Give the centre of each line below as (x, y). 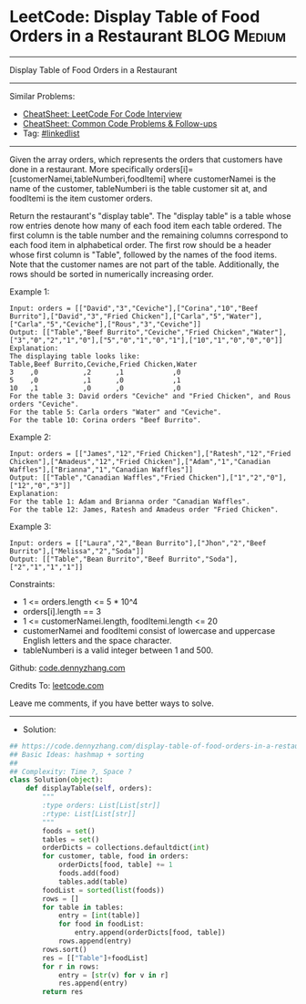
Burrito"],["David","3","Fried (69, 316)
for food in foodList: (101, 924)
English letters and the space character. (97, 640)
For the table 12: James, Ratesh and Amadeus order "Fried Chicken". (144, 509)
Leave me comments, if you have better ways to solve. (112, 703)
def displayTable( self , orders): (89, 789)
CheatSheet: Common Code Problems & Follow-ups (120, 123)
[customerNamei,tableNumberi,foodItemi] (88, 179)
